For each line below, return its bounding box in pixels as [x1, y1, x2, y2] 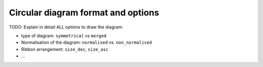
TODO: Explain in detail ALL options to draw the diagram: [9, 24, 124, 30]
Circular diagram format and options [9, 7, 159, 18]
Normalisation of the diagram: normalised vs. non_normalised [21, 40, 152, 45]
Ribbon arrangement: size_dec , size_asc [21, 46, 109, 52]
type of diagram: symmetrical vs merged [21, 33, 107, 39]
